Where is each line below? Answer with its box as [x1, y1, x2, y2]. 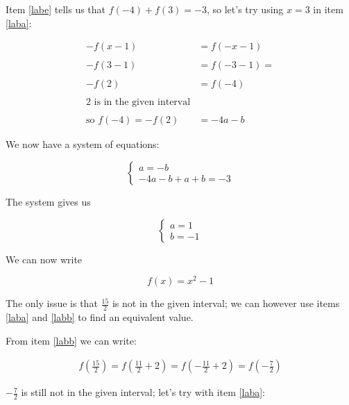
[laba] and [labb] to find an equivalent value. [6, 310, 194, 324]
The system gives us [6, 195, 91, 209]
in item [313, 2, 343, 16]
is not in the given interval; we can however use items [112, 296, 340, 311]
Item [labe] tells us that [6, 2, 106, 16]
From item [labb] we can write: [6, 333, 137, 347]
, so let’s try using [207, 2, 284, 16]
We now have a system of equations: [6, 137, 160, 151]
